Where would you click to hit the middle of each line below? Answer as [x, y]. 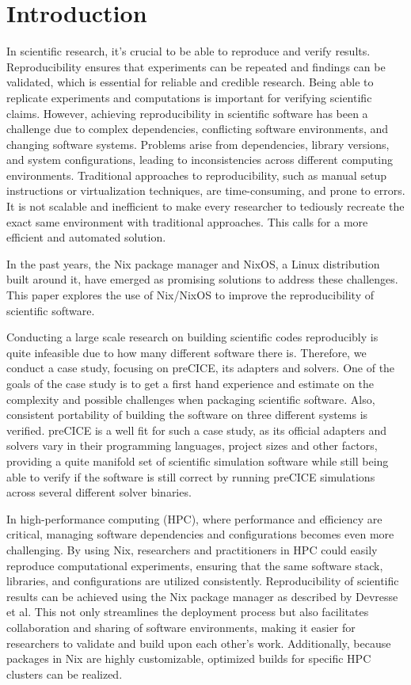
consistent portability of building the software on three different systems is [187, 415]
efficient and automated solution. [86, 237]
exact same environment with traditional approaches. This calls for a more [187, 221]
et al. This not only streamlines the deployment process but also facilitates [188, 612]
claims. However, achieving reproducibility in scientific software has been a [187, 113]
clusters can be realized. [65, 674]
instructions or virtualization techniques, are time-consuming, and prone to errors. [206, 190]
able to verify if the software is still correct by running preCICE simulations [191, 476]
